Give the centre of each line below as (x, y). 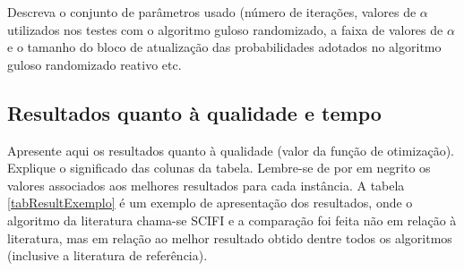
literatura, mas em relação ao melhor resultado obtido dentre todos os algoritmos (230, 237)
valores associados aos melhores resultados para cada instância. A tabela (206, 185)
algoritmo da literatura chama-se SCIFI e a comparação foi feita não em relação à (232, 220)
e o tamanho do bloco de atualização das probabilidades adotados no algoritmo (224, 47)
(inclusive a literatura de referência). (107, 255)
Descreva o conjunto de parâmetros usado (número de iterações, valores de (212, 12)
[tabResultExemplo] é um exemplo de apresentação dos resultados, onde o (210, 203)
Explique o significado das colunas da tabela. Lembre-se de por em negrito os (219, 168)
